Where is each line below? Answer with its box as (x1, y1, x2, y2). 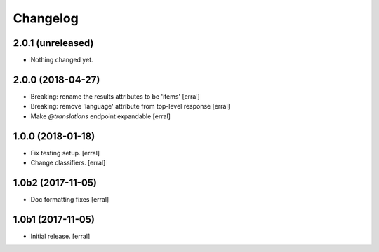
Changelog (13, 10, 79, 26)
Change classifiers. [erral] (30, 158, 106, 167)
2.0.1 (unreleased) (13, 37, 94, 49)
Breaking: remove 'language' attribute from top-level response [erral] (30, 102, 231, 111)
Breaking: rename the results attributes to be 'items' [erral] (30, 92, 200, 101)
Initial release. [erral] (30, 232, 91, 240)
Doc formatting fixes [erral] (30, 195, 109, 203)
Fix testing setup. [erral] (30, 148, 100, 157)
